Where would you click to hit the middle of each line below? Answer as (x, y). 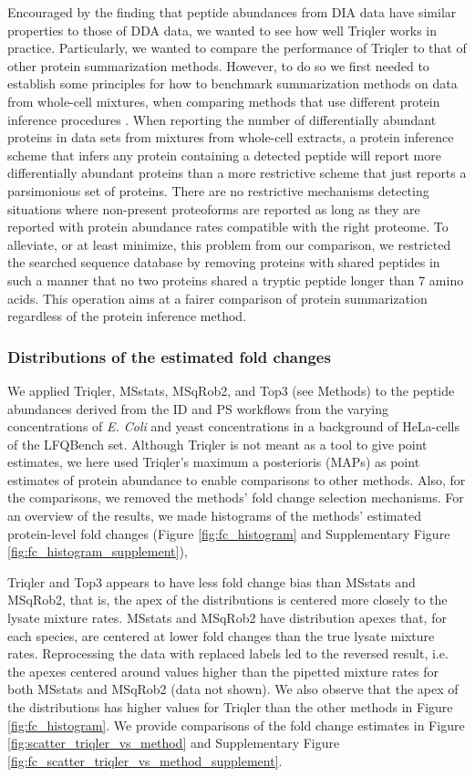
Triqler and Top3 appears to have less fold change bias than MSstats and (212, 581)
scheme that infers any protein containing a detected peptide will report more (224, 155)
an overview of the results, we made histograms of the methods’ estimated (214, 516)
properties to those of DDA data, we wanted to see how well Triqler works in (222, 30)
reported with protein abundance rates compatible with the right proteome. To (228, 227)
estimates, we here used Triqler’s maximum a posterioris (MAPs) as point (214, 462)
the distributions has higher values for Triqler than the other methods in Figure (230, 707)
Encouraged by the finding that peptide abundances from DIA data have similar (232, 12)
